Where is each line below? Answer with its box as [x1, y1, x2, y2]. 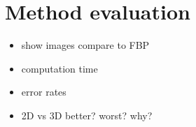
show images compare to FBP [21, 38, 150, 52]
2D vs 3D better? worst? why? [21, 107, 153, 122]
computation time [21, 61, 98, 75]
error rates [21, 84, 66, 99]
